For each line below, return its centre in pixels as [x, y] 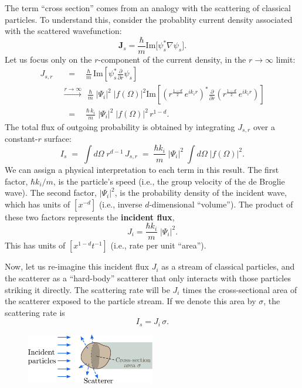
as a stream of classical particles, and [228, 266]
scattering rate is [35, 312]
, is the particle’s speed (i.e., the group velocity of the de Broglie [169, 181]
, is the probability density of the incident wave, [201, 193]
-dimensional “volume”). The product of [221, 204]
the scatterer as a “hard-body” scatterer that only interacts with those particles [148, 278]
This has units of [35, 245]
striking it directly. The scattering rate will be [87, 289]
